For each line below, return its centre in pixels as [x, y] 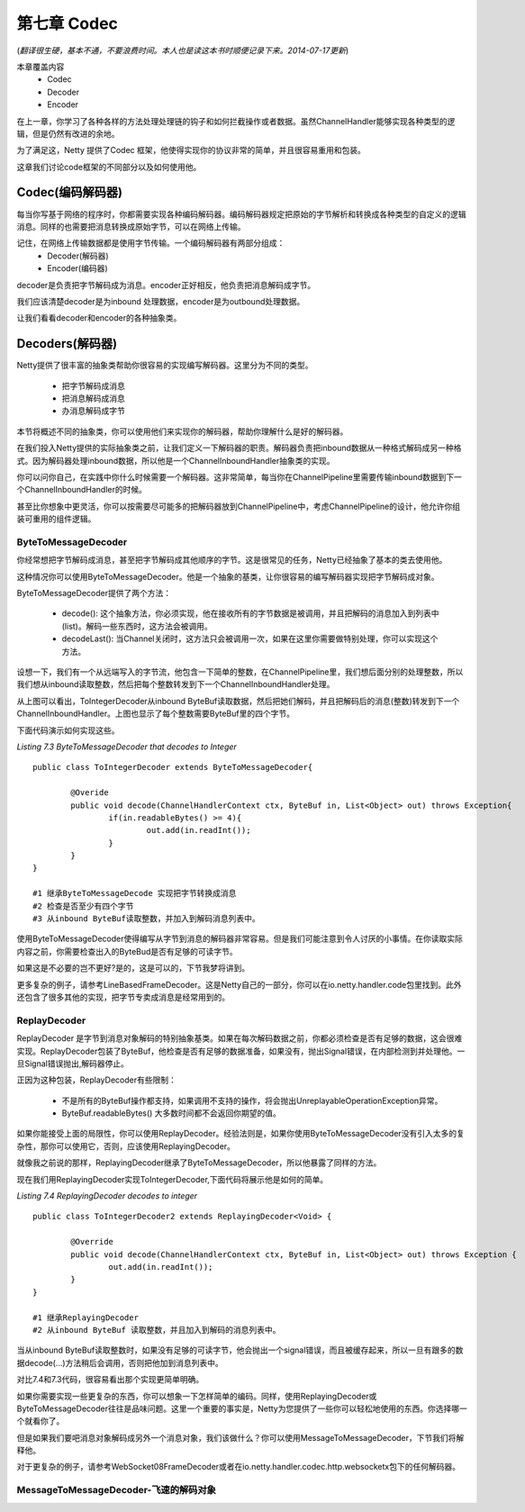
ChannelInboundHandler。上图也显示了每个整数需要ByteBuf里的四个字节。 [155, 714]
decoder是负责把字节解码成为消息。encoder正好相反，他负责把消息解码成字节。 [166, 285]
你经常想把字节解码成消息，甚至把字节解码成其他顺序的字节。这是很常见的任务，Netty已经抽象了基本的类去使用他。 [232, 560]
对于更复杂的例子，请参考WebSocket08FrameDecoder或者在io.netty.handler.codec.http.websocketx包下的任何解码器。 [239, 1467]
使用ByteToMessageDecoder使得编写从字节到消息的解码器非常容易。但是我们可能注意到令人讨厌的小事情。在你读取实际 [240, 939]
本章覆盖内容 [41, 67]
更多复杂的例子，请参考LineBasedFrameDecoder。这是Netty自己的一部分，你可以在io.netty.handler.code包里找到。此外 [240, 984]
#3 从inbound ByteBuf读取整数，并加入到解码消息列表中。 [146, 919]
